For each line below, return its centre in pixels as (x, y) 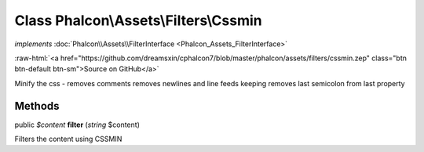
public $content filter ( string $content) (77, 125)
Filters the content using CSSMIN (68, 139)
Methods (37, 106)
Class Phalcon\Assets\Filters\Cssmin (138, 20)
